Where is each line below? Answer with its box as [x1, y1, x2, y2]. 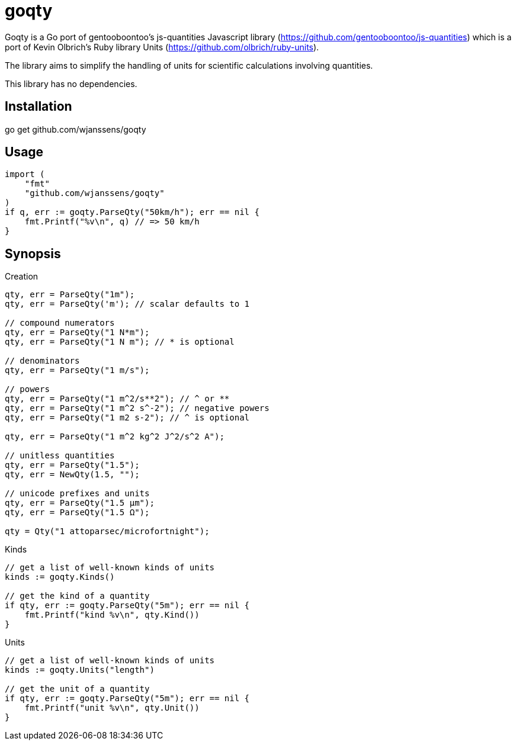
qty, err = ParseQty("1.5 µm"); [5, 498, 155, 508]
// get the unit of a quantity [5, 684, 150, 694]
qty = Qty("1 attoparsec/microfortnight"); [5, 526, 210, 537]
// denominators [5, 356, 80, 366]
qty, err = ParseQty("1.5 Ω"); [5, 508, 150, 518]
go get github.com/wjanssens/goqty [5, 124, 146, 134]
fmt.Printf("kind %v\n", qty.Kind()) [24, 610, 200, 620]
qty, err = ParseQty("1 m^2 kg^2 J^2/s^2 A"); [5, 432, 225, 442]
